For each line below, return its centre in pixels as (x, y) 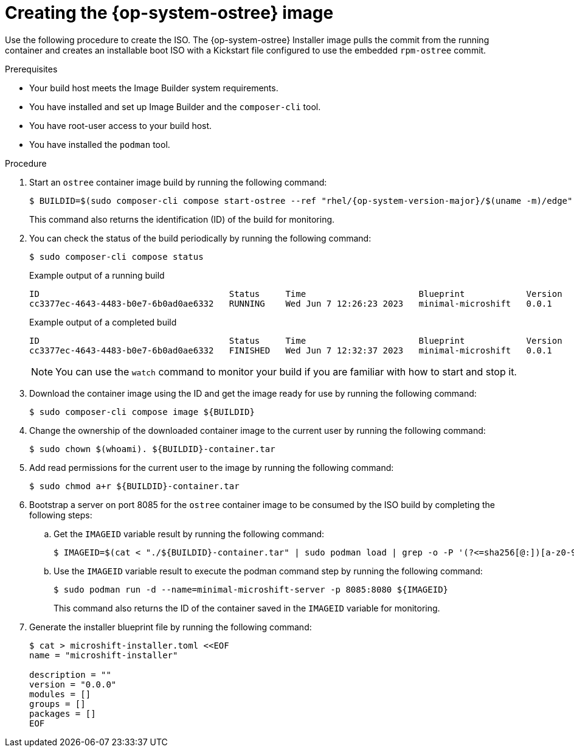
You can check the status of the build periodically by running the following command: (200, 238)
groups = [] (57, 704)
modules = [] (60, 694)
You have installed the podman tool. (100, 144)
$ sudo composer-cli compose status (116, 256)
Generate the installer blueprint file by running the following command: (171, 627)
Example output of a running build (97, 275)
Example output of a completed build (103, 322)
